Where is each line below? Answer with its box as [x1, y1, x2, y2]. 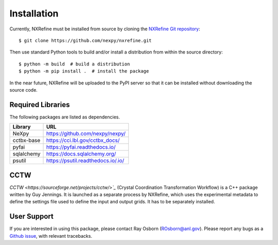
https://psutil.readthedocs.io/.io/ [46, 157, 125, 164]
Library [12, 124, 31, 131]
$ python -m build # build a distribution [19, 61, 130, 67]
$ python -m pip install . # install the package [19, 68, 149, 74]
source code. [9, 86, 38, 93]
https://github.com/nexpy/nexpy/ [46, 130, 126, 137]
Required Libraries [9, 100, 70, 109]
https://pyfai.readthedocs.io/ [46, 144, 116, 151]
